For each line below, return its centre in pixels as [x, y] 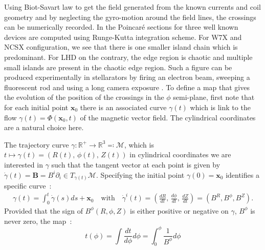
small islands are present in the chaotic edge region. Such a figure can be [118, 67]
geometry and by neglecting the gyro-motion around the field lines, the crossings [130, 17]
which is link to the [220, 107]
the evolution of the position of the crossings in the [84, 97]
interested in [24, 164]
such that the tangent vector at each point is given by [136, 164]
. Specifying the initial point [140, 174]
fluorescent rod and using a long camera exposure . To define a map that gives [127, 87]
